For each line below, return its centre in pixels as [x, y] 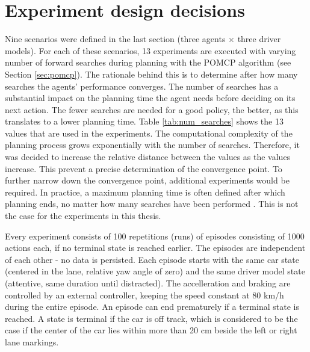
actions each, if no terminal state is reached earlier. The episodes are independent [155, 248]
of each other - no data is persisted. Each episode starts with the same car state [152, 259]
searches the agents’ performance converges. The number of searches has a [142, 86]
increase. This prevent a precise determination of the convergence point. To [144, 168]
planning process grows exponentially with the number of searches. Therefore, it [152, 145]
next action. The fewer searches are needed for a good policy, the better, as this [152, 109]
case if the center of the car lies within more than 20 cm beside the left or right [151, 330]
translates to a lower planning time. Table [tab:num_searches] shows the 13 [144, 121]
